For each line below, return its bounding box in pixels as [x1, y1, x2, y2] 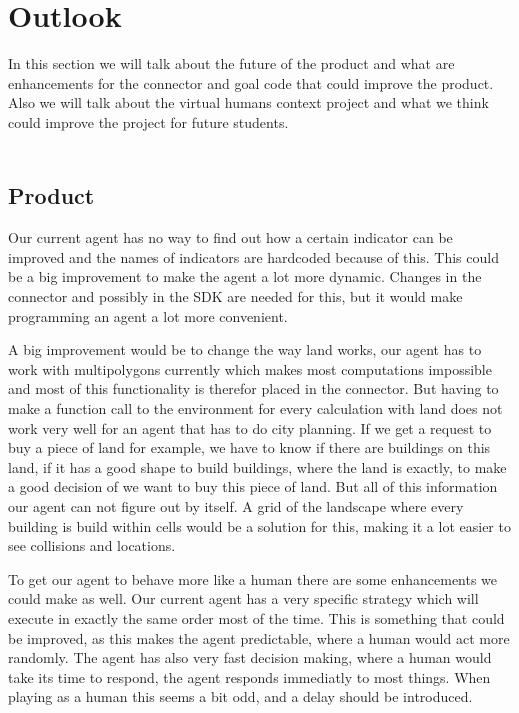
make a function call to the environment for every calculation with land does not [8, 398, 503, 419]
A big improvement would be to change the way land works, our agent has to [8, 339, 482, 360]
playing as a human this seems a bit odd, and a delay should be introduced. [8, 686, 473, 707]
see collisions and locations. [8, 535, 176, 556]
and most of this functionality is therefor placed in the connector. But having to [8, 378, 499, 399]
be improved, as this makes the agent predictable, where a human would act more [8, 627, 510, 648]
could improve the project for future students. [8, 111, 289, 132]
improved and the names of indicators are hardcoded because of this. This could [8, 246, 499, 267]
